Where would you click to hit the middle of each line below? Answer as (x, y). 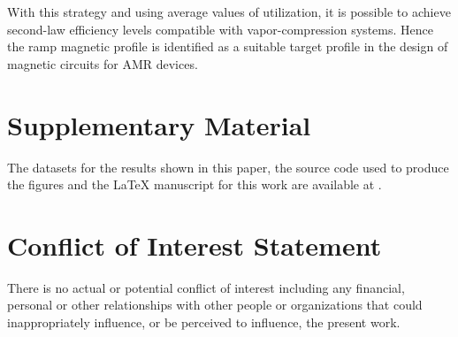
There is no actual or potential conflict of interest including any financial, (206, 287)
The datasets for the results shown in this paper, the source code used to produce (228, 167)
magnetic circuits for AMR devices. (103, 63)
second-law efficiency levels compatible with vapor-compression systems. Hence (220, 29)
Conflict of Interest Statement (195, 245)
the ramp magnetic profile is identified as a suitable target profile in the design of (228, 46)
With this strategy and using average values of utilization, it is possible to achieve (229, 11)
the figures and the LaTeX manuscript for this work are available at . (195, 184)
